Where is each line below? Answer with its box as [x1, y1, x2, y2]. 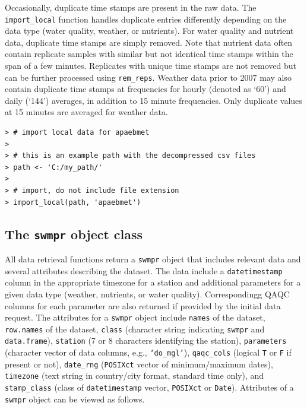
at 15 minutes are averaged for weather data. [5, 106, 168, 118]
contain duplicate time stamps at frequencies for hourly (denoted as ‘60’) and [5, 83, 286, 95]
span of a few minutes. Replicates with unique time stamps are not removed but [5, 59, 297, 72]
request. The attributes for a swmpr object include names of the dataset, [5, 311, 265, 324]
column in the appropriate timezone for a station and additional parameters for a [5, 276, 301, 288]
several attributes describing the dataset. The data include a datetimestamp [5, 264, 283, 277]
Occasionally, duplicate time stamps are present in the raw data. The [5, 1, 257, 13]
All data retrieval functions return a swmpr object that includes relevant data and [5, 253, 301, 265]
